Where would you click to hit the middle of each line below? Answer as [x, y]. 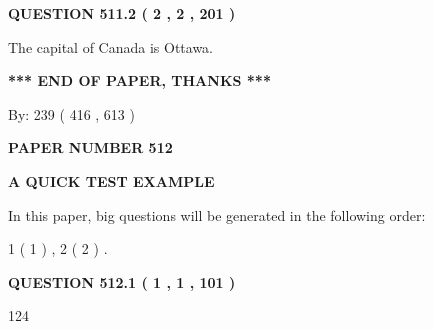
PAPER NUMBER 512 [90, 147]
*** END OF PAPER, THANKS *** [139, 80]
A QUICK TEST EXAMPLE [111, 180]
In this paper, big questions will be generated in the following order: [217, 214]
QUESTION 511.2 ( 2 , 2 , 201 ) [122, 13]
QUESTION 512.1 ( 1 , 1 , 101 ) [122, 281]
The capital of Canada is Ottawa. [111, 46]
